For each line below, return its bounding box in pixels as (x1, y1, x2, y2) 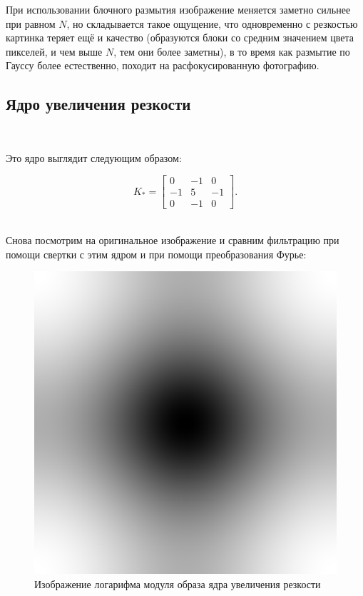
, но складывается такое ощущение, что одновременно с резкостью (66, 16, 358, 31)
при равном (6, 16, 56, 31)
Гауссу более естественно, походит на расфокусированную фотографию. (6, 58, 319, 73)
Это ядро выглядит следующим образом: (6, 150, 182, 165)
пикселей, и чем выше (6, 44, 103, 59)
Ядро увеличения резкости (6, 93, 191, 115)
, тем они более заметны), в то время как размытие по (113, 44, 350, 59)
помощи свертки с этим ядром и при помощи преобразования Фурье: (6, 246, 307, 261)
